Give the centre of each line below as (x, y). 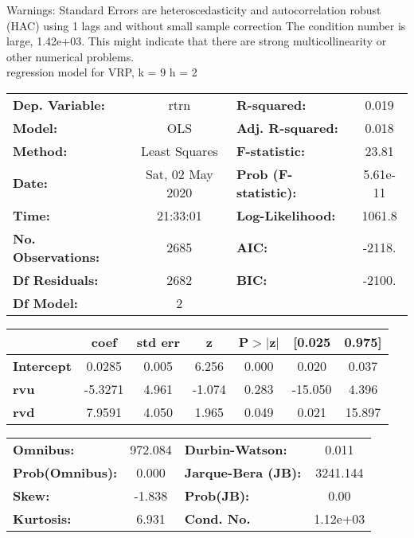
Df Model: (45, 302)
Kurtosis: (42, 518)
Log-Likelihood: (286, 215)
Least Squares (179, 150)
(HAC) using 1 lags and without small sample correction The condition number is (206, 25)
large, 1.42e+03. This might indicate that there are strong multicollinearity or (197, 41)
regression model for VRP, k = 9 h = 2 (102, 72)
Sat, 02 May (179, 173)
